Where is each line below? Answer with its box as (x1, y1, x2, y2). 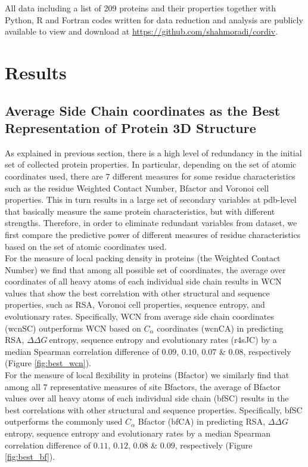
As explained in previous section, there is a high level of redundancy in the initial (5, 146, 302, 159)
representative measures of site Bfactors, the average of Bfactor (50, 380, 281, 392)
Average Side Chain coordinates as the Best (5, 101, 281, 119)
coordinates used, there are (5, 169, 103, 182)
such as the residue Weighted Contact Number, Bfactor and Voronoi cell (5, 181, 269, 194)
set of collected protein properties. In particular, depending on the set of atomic (5, 158, 297, 171)
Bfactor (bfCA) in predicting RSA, (138, 415, 266, 428)
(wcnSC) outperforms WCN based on (5, 321, 141, 334)
